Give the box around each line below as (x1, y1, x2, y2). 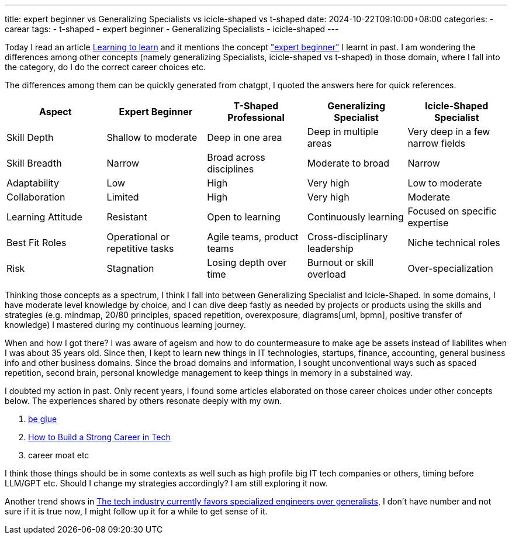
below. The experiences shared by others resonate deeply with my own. (5, 396, 282, 406)
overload (307, 268, 346, 280)
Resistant (106, 211, 147, 223)
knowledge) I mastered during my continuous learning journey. (5, 320, 246, 330)
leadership (307, 243, 354, 254)
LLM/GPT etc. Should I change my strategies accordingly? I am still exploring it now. (5, 478, 328, 488)
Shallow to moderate (106, 132, 198, 143)
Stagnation (106, 262, 154, 274)
